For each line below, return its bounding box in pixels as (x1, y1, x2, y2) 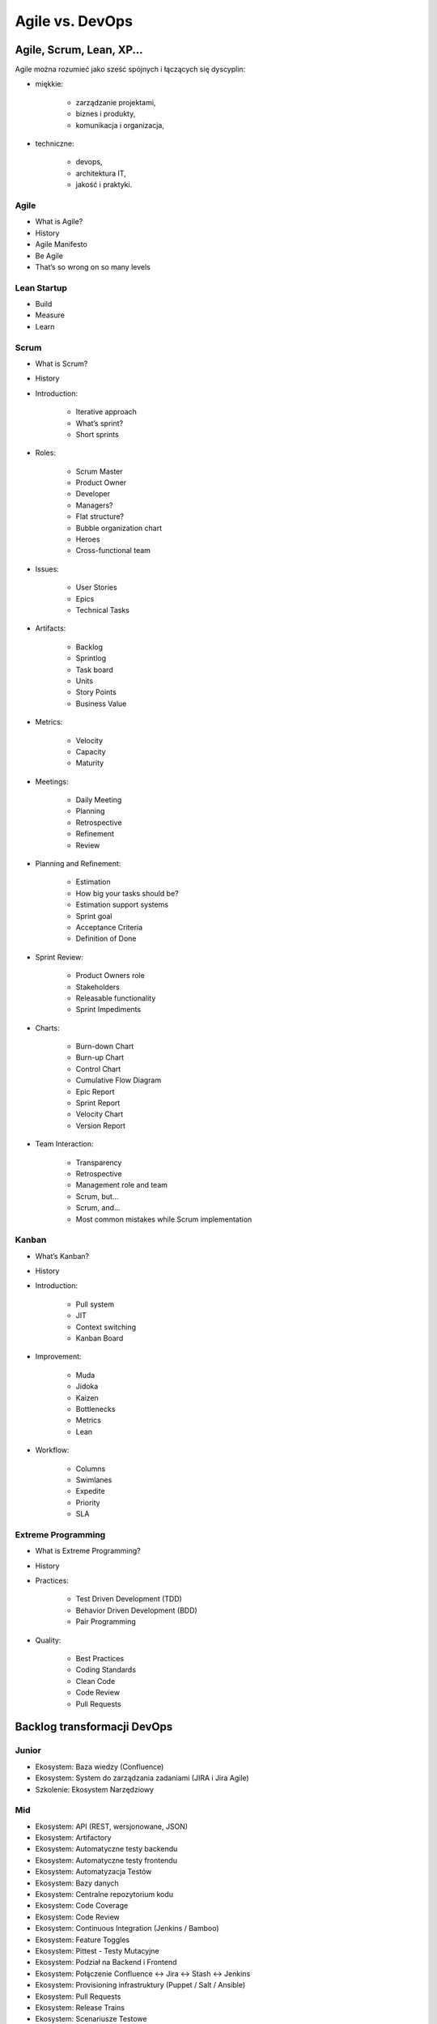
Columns (75, 1464, 106, 1473)
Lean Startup (15, 282, 68, 293)
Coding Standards (75, 1665, 137, 1675)
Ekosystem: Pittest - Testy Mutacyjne (35, 1945, 159, 1955)
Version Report (75, 1120, 125, 1130)
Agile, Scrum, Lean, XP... (15, 43, 143, 57)
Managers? (75, 500, 113, 510)
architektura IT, (75, 168, 127, 178)
